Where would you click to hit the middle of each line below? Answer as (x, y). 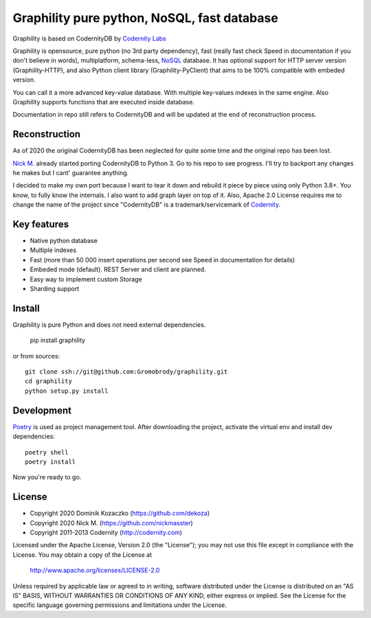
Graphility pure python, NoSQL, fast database (145, 18)
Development (42, 410)
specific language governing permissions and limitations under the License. (120, 605)
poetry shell (47, 452)
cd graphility (48, 381)
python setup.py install (67, 391)
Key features (41, 224)
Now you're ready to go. (47, 477)
